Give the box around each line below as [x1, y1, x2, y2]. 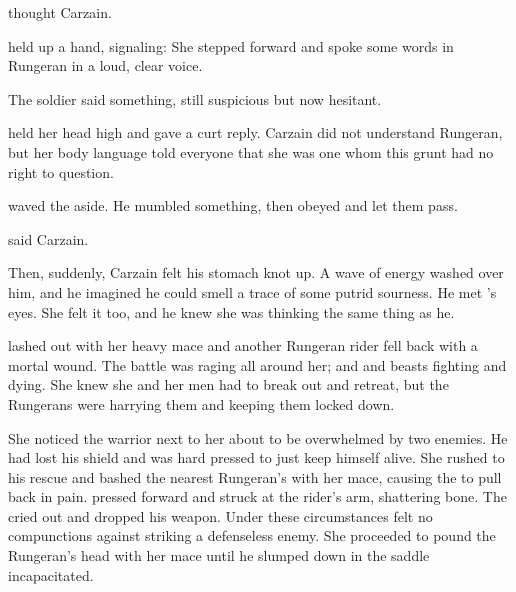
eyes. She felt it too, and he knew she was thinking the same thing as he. [8, 301, 455, 322]
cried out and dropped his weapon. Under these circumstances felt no [8, 505, 433, 526]
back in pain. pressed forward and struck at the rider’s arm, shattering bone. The [8, 486, 507, 507]
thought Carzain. [8, 2, 112, 22]
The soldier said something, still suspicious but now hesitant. [8, 88, 382, 109]
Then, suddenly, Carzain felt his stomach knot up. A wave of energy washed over [8, 262, 504, 283]
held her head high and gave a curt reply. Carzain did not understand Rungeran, [8, 122, 503, 143]
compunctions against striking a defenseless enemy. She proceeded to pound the [8, 525, 496, 546]
